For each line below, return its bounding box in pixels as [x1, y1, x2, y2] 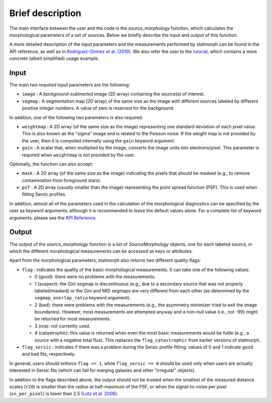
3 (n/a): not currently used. [34, 323, 91, 329]
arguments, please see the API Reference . [9, 214, 97, 221]
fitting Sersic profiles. [22, 191, 66, 197]
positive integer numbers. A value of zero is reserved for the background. [22, 105, 175, 111]
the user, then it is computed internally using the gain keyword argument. [22, 137, 176, 143]
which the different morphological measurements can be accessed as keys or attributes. [9, 248, 193, 254]
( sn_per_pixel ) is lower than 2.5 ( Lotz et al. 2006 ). [9, 390, 118, 397]
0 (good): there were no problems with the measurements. [34, 274, 156, 280]
